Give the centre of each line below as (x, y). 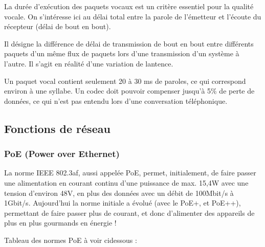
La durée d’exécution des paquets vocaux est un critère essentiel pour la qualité (129, 6)
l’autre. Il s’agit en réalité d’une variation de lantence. (89, 63)
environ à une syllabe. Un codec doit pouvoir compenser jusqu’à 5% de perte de (129, 91)
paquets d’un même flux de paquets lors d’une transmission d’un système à (122, 53)
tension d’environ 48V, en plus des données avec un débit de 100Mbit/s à (119, 193)
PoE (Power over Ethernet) (62, 154)
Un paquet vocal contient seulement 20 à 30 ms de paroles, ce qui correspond (125, 81)
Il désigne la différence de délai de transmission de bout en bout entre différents (129, 43)
